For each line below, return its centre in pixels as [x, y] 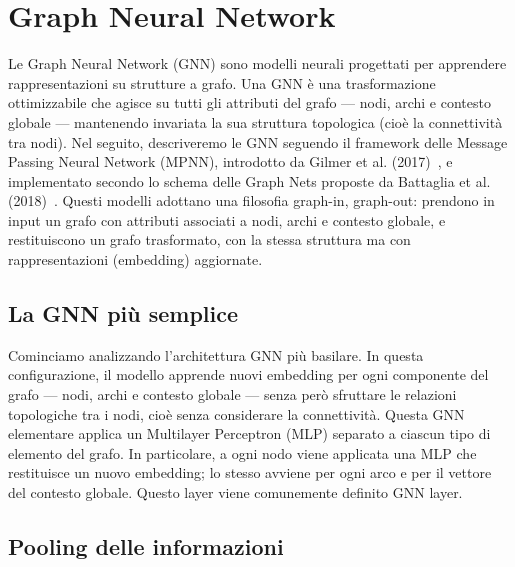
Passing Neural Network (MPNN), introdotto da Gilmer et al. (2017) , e [230, 161]
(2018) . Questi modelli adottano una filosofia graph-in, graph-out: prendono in [251, 200]
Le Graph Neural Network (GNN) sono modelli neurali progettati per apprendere [257, 63]
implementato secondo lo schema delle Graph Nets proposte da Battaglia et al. [249, 180]
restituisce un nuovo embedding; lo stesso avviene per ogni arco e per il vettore [250, 472]
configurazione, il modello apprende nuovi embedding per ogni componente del [248, 374]
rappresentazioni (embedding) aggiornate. [135, 259]
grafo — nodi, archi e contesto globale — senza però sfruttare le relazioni [232, 394]
